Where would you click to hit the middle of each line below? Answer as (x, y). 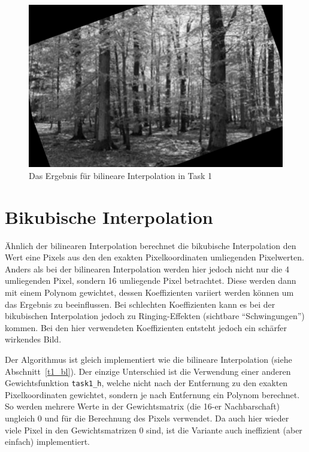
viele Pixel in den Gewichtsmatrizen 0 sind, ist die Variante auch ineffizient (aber (154, 430)
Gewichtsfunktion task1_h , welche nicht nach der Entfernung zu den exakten (146, 383)
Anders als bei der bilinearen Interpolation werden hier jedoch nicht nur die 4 (147, 269)
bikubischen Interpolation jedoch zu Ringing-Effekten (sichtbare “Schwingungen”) (155, 316)
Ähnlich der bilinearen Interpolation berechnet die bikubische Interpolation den (151, 245)
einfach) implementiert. (47, 442)
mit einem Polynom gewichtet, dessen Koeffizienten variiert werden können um (149, 292)
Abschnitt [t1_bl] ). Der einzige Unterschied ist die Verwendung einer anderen (148, 371)
